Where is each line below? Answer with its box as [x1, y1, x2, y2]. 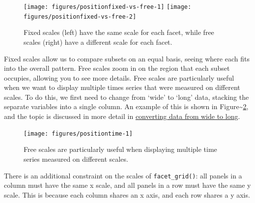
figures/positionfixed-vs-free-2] [24, 13, 137, 20]
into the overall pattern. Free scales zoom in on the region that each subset [4, 63, 230, 73]
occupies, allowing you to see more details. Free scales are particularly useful [4, 72, 234, 83]
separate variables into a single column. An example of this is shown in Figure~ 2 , [4, 101, 249, 112]
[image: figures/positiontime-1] [24, 130, 133, 137]
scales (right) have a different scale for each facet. [24, 36, 172, 47]
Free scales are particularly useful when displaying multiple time [24, 144, 217, 154]
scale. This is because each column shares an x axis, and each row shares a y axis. [4, 189, 250, 200]
